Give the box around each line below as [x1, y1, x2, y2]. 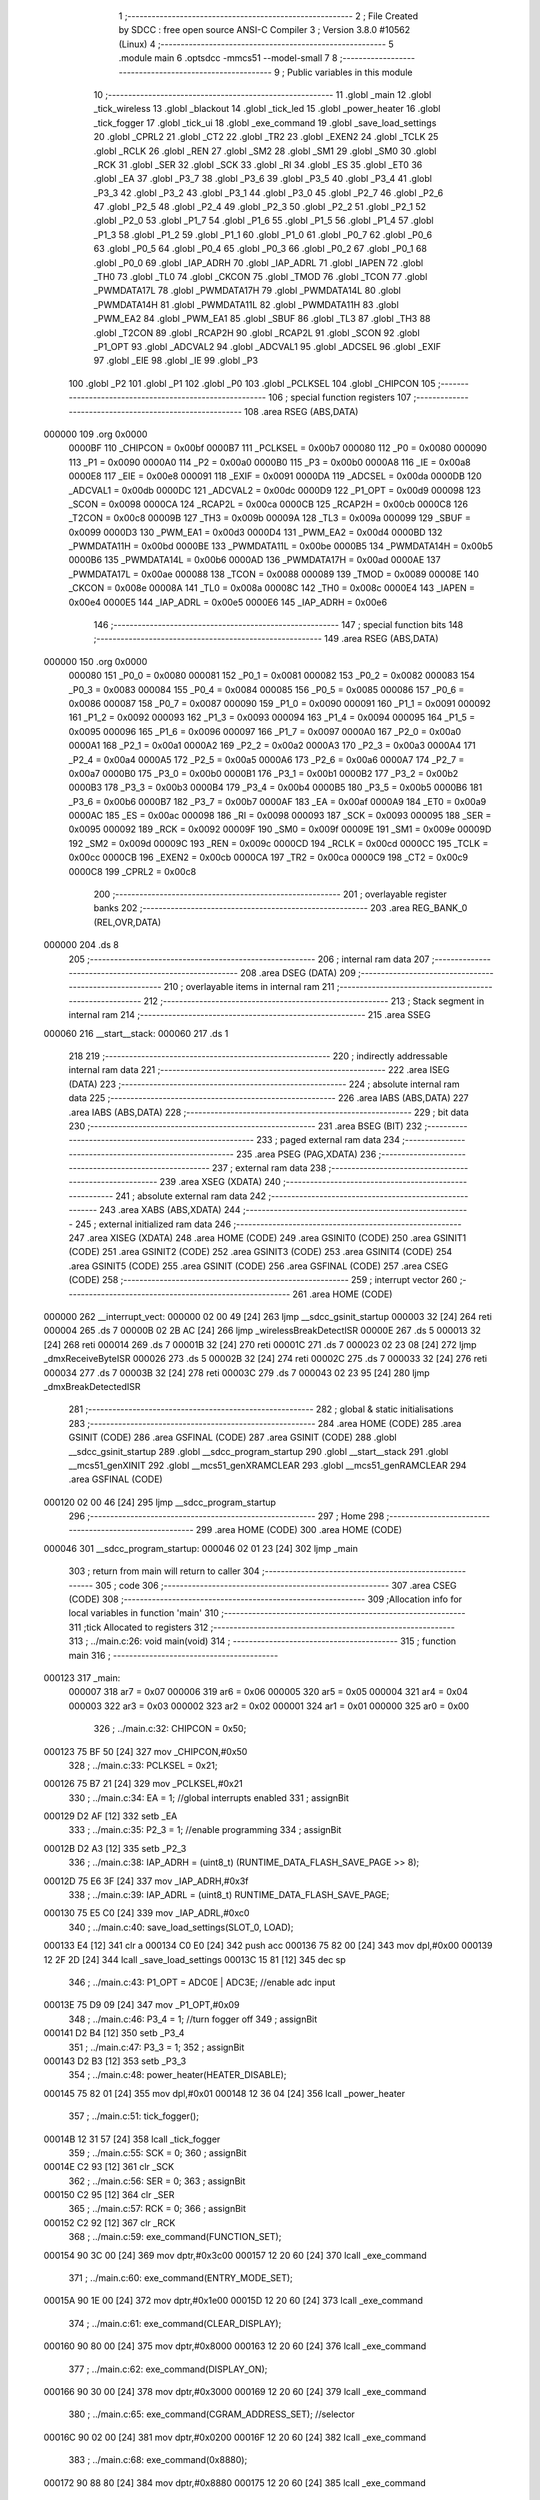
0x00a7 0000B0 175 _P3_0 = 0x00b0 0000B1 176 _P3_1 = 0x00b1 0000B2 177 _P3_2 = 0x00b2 [68, 767, 459, 779]
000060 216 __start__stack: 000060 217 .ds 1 [43, 1027, 229, 1039]
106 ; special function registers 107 [268, 391, 412, 404]
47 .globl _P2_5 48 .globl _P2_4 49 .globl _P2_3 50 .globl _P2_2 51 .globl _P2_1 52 [93, 201, 427, 213]
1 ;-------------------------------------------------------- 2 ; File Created [118, 10, 419, 22]
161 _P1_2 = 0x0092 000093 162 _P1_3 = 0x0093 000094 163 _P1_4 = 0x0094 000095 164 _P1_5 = [68, 711, 476, 724]
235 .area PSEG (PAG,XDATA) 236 [235, 1148, 377, 1160]
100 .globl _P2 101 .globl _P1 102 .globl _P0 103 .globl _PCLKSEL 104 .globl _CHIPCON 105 [68, 377, 436, 389]
